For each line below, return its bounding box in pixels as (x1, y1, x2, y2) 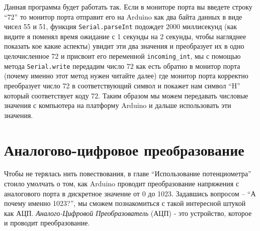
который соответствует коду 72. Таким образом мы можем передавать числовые (4, 90, 248, 100)
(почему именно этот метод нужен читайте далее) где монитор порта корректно (4, 70, 248, 81)
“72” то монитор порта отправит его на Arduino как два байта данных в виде (4, 11, 242, 22)
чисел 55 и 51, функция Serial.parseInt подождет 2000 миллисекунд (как (4, 21, 237, 32)
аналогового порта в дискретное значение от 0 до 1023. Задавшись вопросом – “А (4, 188, 256, 198)
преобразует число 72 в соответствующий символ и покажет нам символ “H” (4, 80, 240, 90)
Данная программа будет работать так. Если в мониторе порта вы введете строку (4, 2, 252, 12)
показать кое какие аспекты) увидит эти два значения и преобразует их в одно (4, 41, 244, 51)
